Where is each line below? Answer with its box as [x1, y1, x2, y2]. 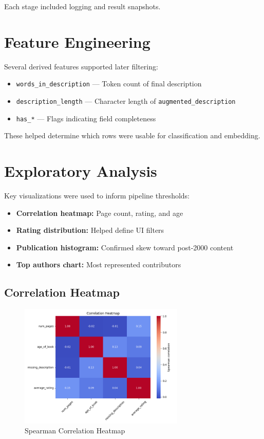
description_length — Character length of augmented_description [16, 95, 236, 106]
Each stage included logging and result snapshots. [4, 1, 161, 11]
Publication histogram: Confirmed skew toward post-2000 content [16, 242, 234, 252]
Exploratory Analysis [4, 160, 157, 181]
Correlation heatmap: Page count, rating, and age [16, 207, 183, 218]
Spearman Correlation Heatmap [25, 425, 125, 436]
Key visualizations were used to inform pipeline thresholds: [4, 190, 190, 200]
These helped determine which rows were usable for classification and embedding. [4, 130, 260, 141]
